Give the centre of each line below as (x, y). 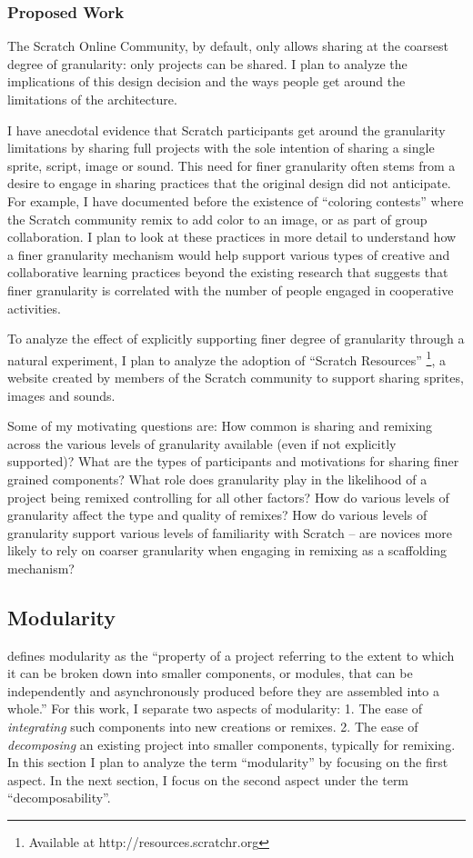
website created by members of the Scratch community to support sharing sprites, (236, 377)
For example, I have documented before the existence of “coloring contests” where (236, 200)
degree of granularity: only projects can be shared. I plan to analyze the (207, 63)
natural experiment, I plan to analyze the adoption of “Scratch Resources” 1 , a (226, 358)
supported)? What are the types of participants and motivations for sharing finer (233, 461)
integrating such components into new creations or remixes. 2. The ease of (213, 727)
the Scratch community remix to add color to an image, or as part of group (217, 219)
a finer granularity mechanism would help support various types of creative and (229, 254)
